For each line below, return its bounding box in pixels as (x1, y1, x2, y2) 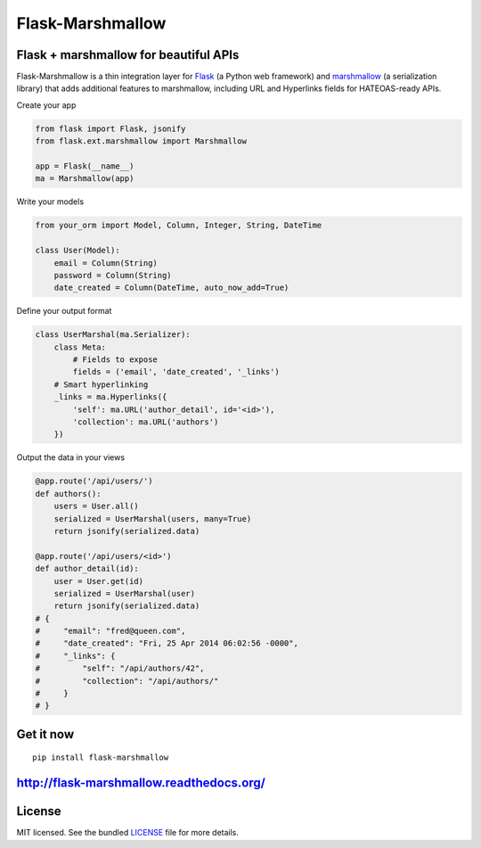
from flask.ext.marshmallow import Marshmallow (35, 136, 247, 146)
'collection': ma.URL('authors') (72, 417, 219, 427)
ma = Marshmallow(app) (35, 174, 135, 184)
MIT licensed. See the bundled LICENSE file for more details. (16, 827, 240, 838)
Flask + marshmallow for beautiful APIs (16, 47, 240, 62)
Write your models (16, 196, 85, 207)
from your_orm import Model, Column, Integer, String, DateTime (35, 220, 322, 231)
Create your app (16, 99, 77, 111)
